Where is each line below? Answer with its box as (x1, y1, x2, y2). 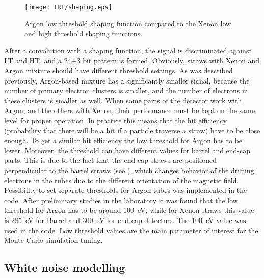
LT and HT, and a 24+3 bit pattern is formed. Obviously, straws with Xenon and (4, 55, 260, 66)
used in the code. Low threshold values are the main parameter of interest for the (4, 225, 258, 235)
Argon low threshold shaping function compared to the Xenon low (24, 18, 231, 29)
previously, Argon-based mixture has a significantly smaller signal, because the (4, 75, 250, 86)
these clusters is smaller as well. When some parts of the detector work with (4, 95, 242, 105)
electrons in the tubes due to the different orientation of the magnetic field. (4, 175, 239, 185)
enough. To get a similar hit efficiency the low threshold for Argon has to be (4, 135, 243, 146)
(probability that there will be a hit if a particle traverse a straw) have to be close (4, 125, 260, 135)
